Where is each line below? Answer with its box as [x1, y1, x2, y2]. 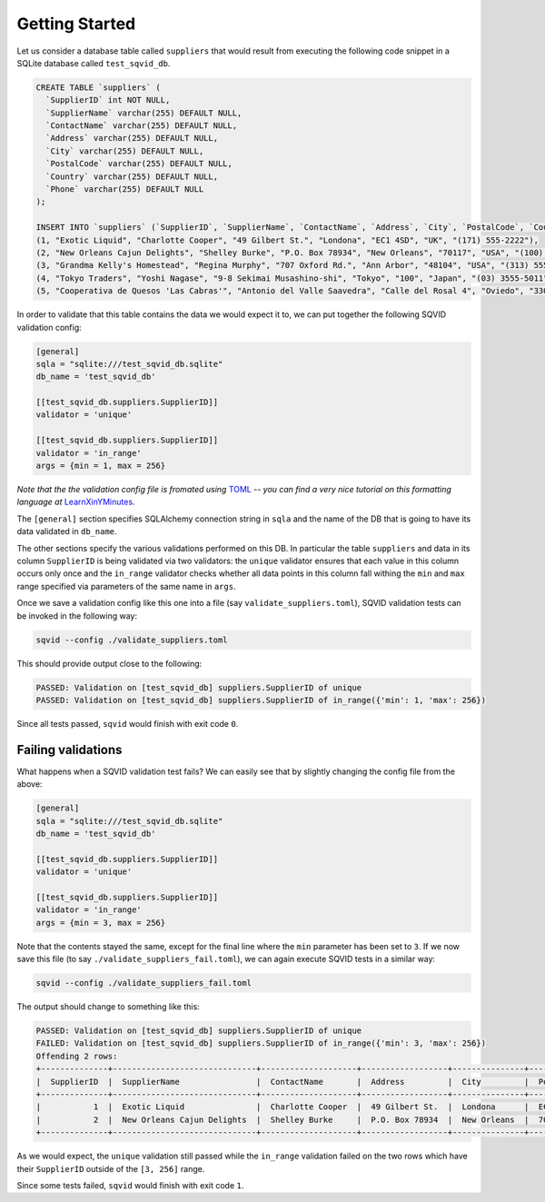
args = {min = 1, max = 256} [35, 461, 166, 472]
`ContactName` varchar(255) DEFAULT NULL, [45, 121, 238, 131]
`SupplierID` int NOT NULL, [45, 95, 171, 105]
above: [16, 779, 43, 790]
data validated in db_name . [16, 526, 117, 537]
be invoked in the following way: [16, 610, 138, 621]
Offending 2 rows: [35, 1050, 118, 1061]
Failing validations [16, 741, 123, 758]
